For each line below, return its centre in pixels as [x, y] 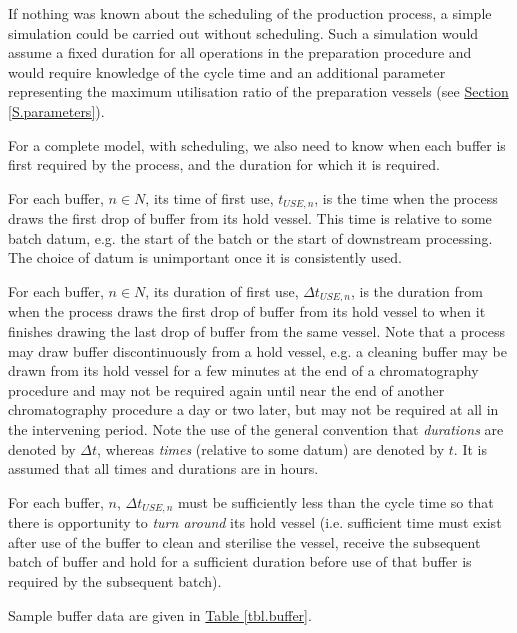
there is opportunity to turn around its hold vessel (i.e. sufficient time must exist [255, 522]
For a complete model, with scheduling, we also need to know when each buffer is [257, 144]
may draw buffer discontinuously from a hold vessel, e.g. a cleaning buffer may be [257, 350]
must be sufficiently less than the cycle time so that [335, 501]
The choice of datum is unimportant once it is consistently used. [205, 257]
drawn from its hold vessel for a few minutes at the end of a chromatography [243, 370]
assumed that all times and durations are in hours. [163, 468]
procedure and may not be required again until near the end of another [226, 389]
